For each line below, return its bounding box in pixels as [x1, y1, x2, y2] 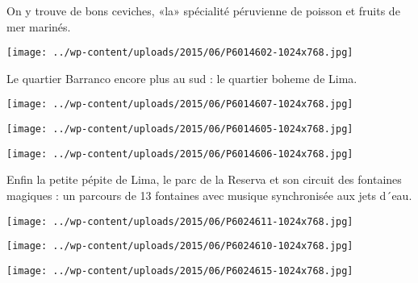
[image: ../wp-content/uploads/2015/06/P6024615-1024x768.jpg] [6, 264, 353, 277]
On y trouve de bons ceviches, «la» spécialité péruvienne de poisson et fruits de [6, 2, 400, 19]
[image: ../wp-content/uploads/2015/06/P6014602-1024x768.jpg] [6, 47, 353, 59]
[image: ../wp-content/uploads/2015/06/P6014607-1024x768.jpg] [6, 98, 353, 110]
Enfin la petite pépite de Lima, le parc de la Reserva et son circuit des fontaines [6, 171, 402, 188]
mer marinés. [6, 18, 71, 35]
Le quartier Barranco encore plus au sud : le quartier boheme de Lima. [6, 69, 357, 86]
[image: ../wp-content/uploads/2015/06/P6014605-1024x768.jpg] [6, 123, 353, 135]
